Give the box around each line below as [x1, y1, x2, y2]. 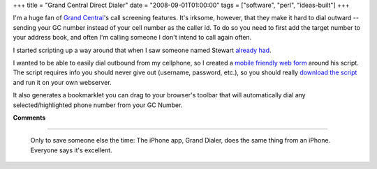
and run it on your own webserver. [13, 78, 112, 86]
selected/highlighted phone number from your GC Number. [13, 101, 183, 109]
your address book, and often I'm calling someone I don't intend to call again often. [13, 33, 252, 42]
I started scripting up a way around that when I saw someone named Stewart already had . [13, 46, 272, 54]
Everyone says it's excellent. [30, 146, 112, 154]
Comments [13, 113, 46, 122]
